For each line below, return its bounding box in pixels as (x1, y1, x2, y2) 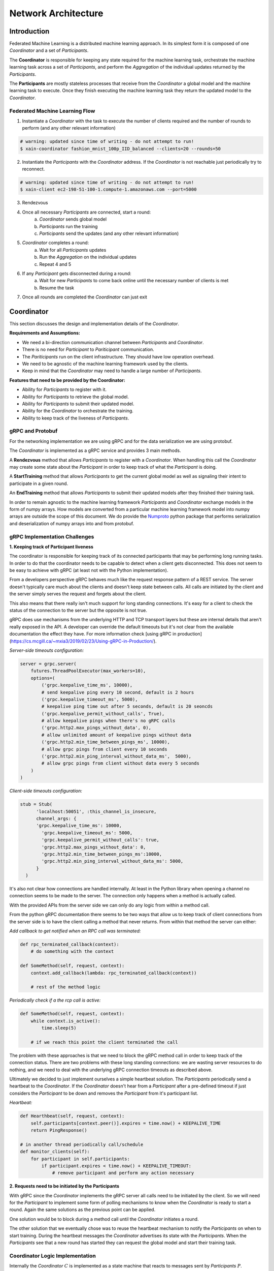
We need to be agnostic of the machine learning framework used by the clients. (22, 360, 189, 367)
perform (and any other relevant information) (22, 125, 116, 131)
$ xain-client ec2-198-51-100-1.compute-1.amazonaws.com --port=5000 (20, 187, 197, 193)
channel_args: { (36, 815, 77, 821)
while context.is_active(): (30, 1018, 101, 1024)
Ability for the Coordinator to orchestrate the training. (22, 408, 134, 414)
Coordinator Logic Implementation (9, 1252, 96, 1259)
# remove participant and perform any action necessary (52, 1170, 194, 1176)
